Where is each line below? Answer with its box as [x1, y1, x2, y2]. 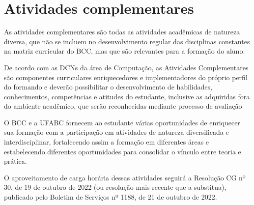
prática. [4, 156, 27, 166]
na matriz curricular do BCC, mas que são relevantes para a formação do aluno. [4, 46, 245, 56]
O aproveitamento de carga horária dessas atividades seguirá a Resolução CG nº [4, 172, 246, 182]
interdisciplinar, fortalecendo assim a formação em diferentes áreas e [4, 137, 209, 147]
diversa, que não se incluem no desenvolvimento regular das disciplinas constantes [4, 36, 250, 46]
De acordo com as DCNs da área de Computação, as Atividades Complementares [4, 62, 249, 72]
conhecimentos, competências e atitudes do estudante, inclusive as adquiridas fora [4, 91, 250, 101]
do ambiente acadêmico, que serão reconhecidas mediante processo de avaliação [4, 101, 242, 111]
